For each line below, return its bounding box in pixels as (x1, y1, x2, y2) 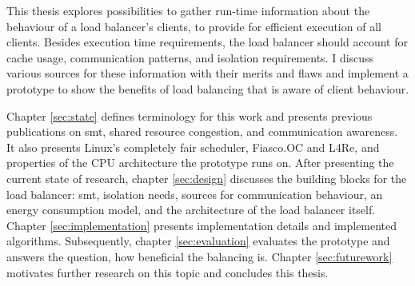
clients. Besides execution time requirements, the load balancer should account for (6, 34, 408, 50)
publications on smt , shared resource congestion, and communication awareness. (6, 123, 398, 140)
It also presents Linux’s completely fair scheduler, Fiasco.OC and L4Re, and (6, 138, 380, 155)
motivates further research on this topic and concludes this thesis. (6, 264, 329, 280)
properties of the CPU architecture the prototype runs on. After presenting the (6, 154, 394, 171)
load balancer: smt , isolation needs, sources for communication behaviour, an (6, 185, 383, 202)
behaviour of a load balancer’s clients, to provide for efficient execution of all (6, 18, 381, 34)
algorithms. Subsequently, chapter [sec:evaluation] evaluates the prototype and (6, 232, 390, 249)
